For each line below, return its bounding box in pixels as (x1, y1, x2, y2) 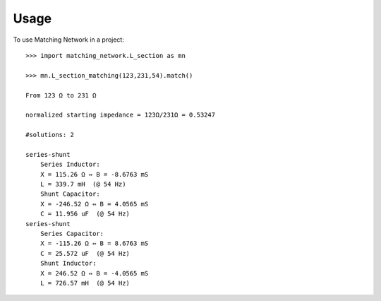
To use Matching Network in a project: (13, 35, 125, 44)
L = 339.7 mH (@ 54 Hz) (40, 180, 126, 189)
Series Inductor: (40, 160, 100, 169)
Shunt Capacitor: (40, 190, 100, 198)
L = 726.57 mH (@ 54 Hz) (40, 279, 131, 287)
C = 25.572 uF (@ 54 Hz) (40, 249, 131, 257)
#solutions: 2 (25, 131, 74, 139)
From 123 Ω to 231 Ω (25, 91, 97, 99)
